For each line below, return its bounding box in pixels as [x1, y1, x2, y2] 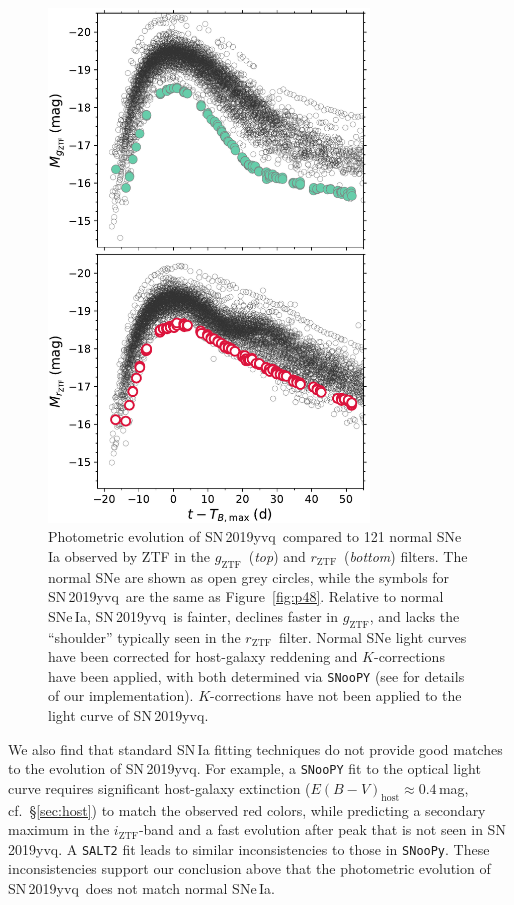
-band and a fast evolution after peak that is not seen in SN [138, 819, 506, 840]
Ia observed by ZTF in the [48, 545, 211, 566]
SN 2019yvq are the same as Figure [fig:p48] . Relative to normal [48, 586, 444, 607]
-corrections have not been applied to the [210, 685, 462, 706]
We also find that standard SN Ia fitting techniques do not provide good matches [8, 738, 503, 759]
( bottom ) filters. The [344, 545, 468, 566]
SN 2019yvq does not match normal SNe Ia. [8, 878, 275, 899]
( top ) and [248, 545, 306, 566]
